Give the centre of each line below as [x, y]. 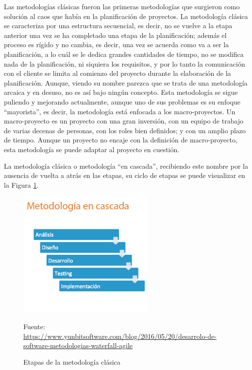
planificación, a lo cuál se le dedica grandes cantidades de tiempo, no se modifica [124, 54]
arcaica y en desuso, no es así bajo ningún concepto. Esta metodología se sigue [121, 92]
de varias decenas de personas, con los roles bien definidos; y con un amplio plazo [125, 130]
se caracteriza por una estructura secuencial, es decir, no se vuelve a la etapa [118, 26]
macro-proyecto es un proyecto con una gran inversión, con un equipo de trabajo [124, 121]
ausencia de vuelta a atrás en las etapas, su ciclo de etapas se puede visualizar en [125, 175]
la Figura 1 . [21, 185]
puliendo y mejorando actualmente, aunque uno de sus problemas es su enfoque [122, 101]
